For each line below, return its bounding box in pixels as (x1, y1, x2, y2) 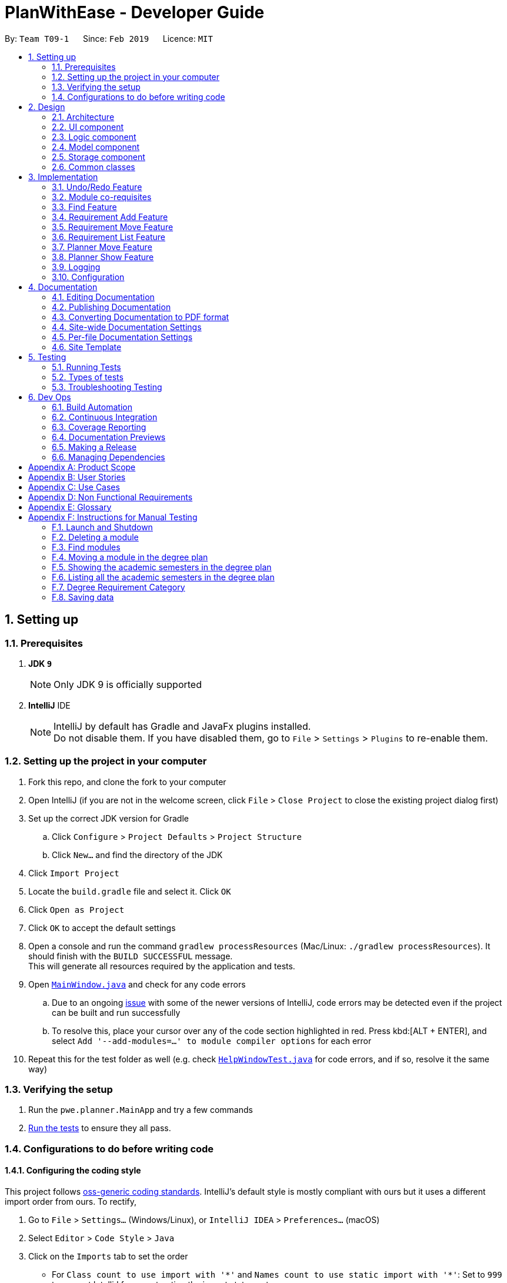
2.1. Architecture (52, 111, 115, 122)
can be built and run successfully (52, 1007, 181, 1018)
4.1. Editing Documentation (52, 291, 155, 302)
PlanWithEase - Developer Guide (5, 2, 265, 22)
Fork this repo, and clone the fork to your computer (28, 776, 226, 787)
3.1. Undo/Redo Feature (52, 181, 142, 192)
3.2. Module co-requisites (52, 191, 152, 202)
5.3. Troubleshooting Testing (52, 381, 162, 392)
